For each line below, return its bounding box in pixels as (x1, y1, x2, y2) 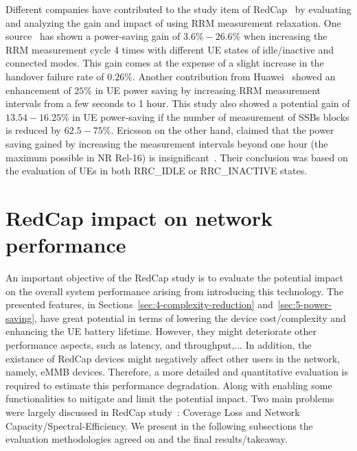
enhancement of (5, 82, 71, 97)
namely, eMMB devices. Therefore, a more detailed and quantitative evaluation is (5, 365, 349, 379)
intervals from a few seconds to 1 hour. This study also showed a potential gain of (5, 96, 350, 111)
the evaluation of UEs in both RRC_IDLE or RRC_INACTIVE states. (5, 163, 308, 178)
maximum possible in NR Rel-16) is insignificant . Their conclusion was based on (5, 150, 348, 164)
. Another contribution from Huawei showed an (132, 69, 336, 83)
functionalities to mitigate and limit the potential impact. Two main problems (5, 391, 334, 406)
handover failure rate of (5, 69, 104, 83)
